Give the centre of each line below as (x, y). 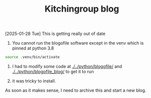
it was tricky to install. (34, 81)
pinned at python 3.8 (33, 48)
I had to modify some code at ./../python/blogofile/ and (67, 66)
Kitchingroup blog (82, 9)
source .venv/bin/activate (32, 57)
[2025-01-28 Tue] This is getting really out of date (55, 34)
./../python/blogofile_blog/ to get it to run (53, 72)
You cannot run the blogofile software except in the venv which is (78, 43)
